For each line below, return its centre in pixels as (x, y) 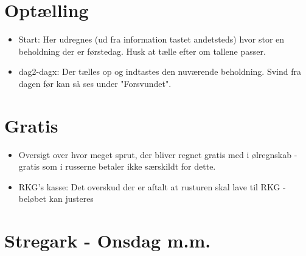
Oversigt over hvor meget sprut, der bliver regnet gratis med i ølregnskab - (158, 154)
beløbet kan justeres (56, 199)
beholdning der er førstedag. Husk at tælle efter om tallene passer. (142, 51)
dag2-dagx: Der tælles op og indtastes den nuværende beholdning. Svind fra (160, 71)
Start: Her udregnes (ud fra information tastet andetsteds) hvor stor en (151, 39)
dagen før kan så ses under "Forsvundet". (95, 83)
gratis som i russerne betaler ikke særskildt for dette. (117, 166)
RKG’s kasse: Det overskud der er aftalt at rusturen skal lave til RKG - (152, 186)
